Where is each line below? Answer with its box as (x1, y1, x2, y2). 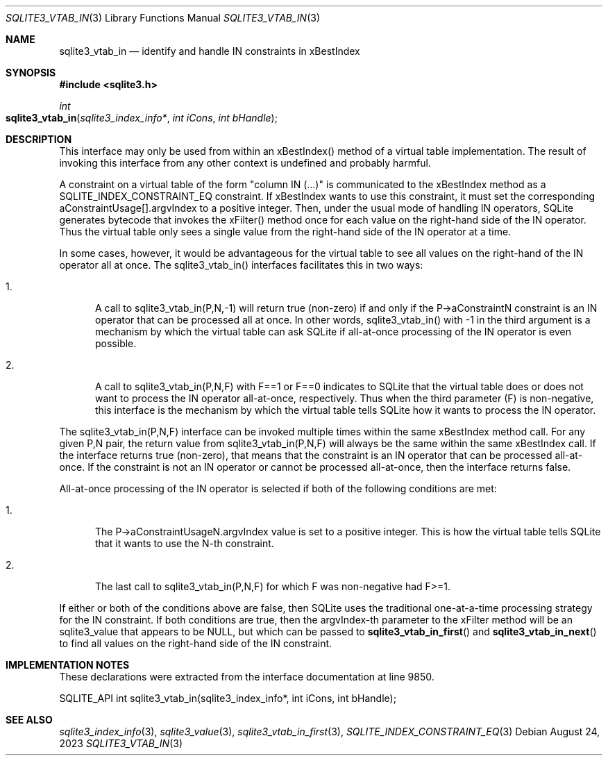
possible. (95, 337, 137, 349)
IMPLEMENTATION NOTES (6, 659, 130, 671)
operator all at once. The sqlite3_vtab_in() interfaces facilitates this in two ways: (59, 259, 423, 271)
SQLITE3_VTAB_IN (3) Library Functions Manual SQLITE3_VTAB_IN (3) (6, 12, 321, 24)
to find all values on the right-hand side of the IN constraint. (59, 637, 332, 649)
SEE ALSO (6, 714, 53, 726)
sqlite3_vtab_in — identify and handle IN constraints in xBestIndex (59, 45, 360, 57)
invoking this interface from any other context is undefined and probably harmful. (59, 157, 431, 169)
